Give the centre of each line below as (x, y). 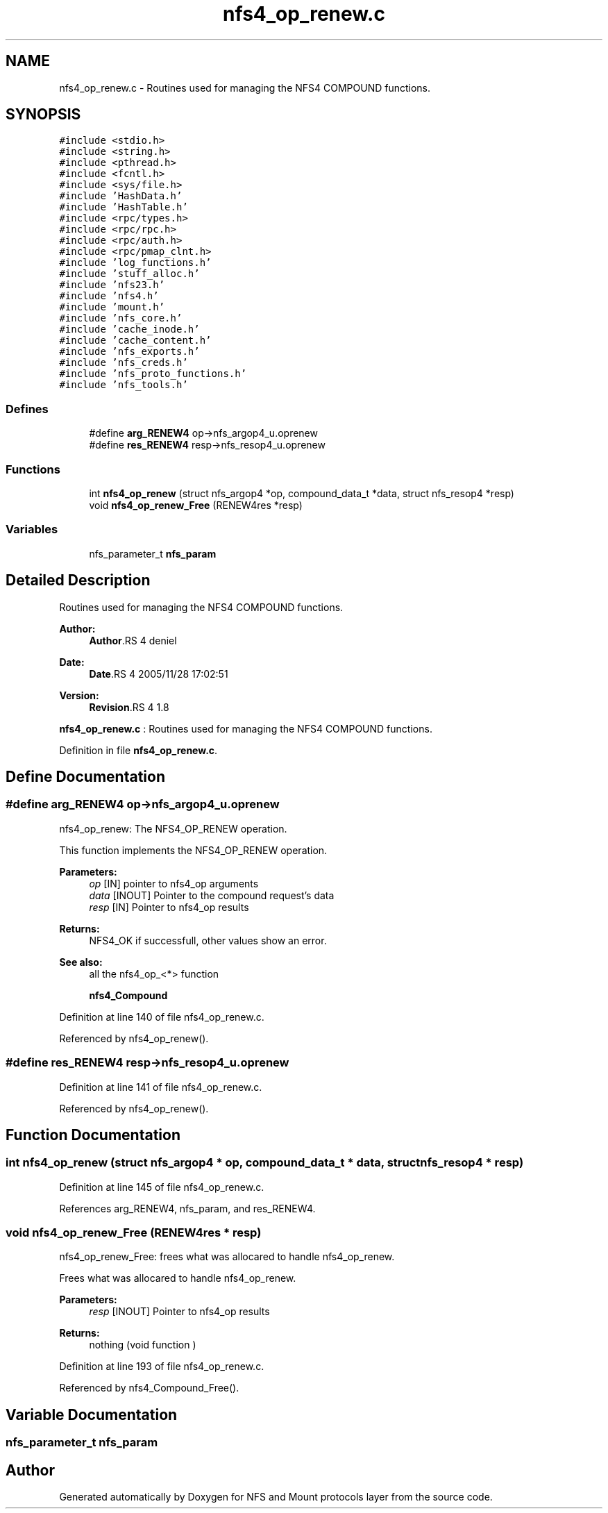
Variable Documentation (92, 1414)
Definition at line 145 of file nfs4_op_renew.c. (162, 1187)
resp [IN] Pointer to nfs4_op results (169, 907)
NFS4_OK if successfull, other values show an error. (208, 940)
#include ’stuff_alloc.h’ (129, 274)
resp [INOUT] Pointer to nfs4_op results (179, 1312)
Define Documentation (85, 776)
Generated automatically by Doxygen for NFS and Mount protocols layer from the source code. (276, 1497)
